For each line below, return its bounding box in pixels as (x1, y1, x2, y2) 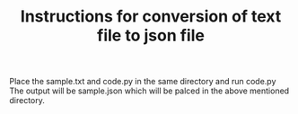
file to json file (97, 25, 205, 46)
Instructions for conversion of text (20, 6, 282, 27)
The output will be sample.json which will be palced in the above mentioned (9, 85, 290, 96)
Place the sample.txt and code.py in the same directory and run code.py (9, 76, 276, 87)
